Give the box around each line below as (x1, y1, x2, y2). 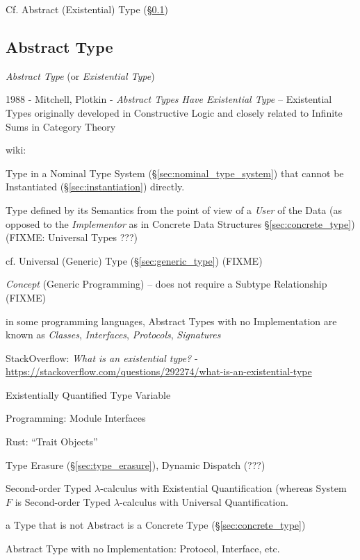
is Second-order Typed (15, 494, 111, 509)
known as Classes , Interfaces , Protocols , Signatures (6, 327, 221, 342)
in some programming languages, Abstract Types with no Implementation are (6, 313, 337, 328)
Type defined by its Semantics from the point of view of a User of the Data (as (6, 202, 342, 217)
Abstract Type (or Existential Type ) (6, 68, 155, 83)
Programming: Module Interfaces (6, 411, 146, 425)
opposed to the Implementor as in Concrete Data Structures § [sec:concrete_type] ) (6, 216, 355, 231)
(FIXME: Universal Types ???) (6, 230, 138, 245)
